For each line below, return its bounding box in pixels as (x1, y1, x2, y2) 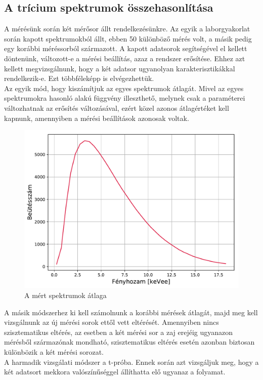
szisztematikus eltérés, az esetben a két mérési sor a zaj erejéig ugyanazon (4, 326, 233, 337)
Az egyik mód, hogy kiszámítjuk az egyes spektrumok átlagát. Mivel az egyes (4, 82, 244, 93)
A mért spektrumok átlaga (24, 289, 107, 300)
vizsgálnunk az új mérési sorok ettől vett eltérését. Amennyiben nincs (4, 317, 219, 327)
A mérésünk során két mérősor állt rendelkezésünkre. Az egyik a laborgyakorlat (4, 23, 250, 34)
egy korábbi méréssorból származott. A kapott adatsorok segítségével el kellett (4, 43, 247, 54)
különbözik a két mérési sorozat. (4, 346, 104, 357)
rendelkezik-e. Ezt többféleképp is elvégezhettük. (4, 73, 154, 83)
